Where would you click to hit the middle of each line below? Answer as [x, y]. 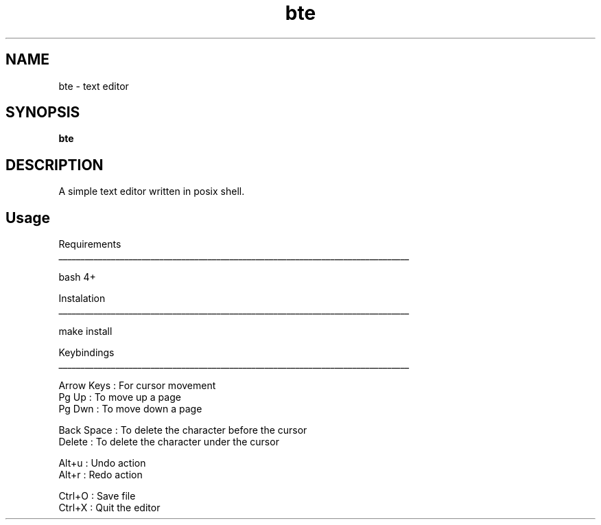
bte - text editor [94, 86]
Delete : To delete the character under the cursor [169, 442]
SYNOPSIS [43, 113]
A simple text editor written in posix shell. [152, 191]
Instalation [82, 299]
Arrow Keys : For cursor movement [137, 386]
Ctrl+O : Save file [97, 496]
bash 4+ [77, 277]
